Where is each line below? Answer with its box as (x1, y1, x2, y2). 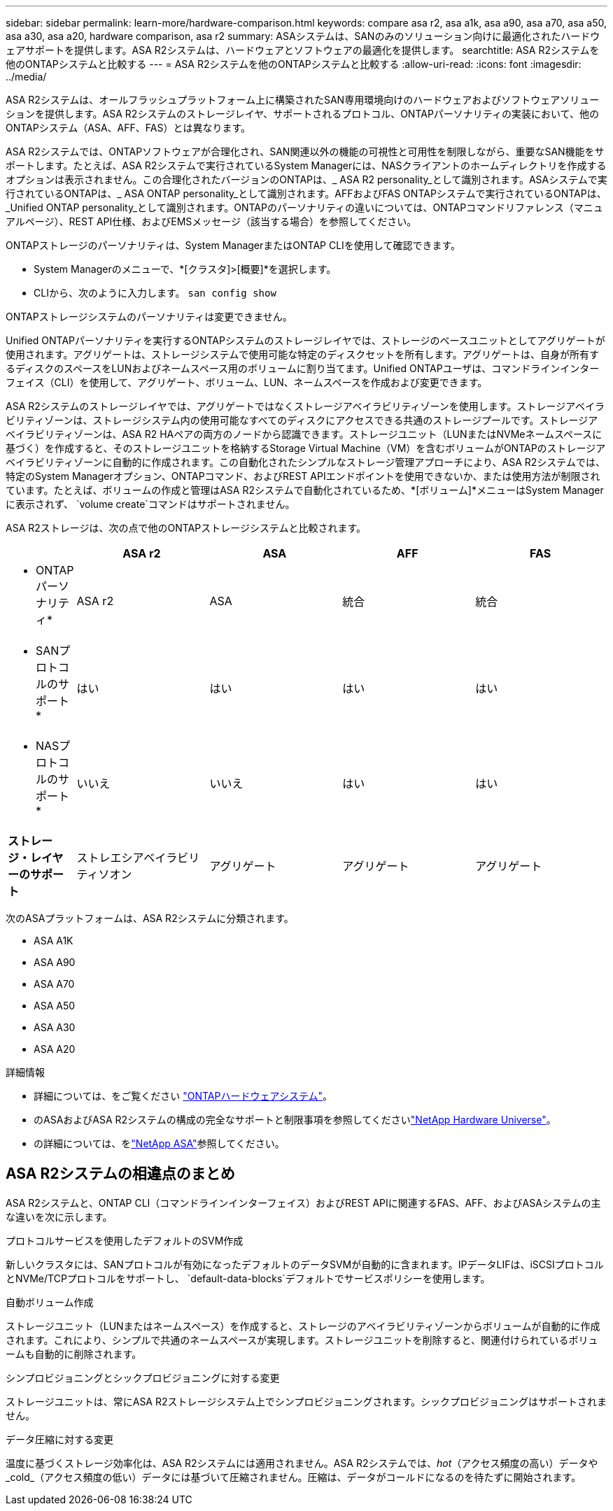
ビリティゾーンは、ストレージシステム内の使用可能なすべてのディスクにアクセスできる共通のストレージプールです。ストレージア (6, 414, 598, 426)
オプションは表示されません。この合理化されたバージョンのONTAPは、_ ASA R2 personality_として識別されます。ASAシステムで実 (6, 173, 607, 185)
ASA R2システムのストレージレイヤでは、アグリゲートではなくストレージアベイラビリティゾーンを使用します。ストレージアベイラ (6, 400, 605, 412)
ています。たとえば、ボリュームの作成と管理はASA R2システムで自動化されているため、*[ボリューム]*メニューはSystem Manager (6, 484, 604, 496)
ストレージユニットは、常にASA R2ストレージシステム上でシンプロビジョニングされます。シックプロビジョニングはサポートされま (6, 1395, 607, 1407)
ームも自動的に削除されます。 (6, 1347, 142, 1360)
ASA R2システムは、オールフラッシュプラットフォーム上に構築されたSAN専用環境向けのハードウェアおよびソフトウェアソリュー (6, 94, 600, 106)
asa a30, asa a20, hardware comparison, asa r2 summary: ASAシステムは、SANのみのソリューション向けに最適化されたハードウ (6, 30, 600, 42)
